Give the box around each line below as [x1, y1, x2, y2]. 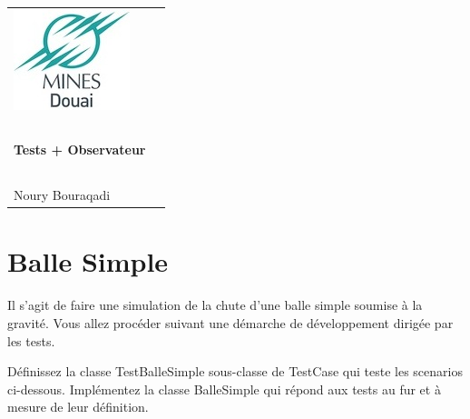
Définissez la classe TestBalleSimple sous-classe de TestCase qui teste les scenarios [7, 362, 463, 381]
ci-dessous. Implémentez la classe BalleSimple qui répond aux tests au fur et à [7, 379, 441, 398]
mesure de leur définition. [7, 397, 149, 416]
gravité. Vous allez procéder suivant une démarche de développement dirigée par [7, 313, 454, 332]
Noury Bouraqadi [14, 185, 111, 205]
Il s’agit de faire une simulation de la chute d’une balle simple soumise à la [7, 295, 423, 314]
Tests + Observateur [14, 140, 146, 159]
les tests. [7, 331, 55, 350]
